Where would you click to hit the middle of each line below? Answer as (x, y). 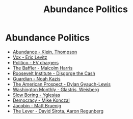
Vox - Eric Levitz (30, 57)
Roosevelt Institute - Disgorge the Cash (54, 73)
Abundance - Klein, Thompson (45, 52)
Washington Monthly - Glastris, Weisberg (56, 89)
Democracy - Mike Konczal (41, 100)
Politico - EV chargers (36, 62)
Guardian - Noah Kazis (36, 78)
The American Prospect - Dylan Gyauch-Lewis (62, 84)
